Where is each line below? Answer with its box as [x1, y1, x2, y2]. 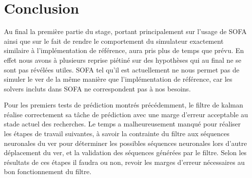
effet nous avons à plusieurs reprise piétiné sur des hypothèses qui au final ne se [4, 54, 242, 65]
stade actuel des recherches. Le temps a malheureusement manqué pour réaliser [4, 119, 241, 129]
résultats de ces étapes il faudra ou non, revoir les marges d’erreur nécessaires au [4, 157, 245, 167]
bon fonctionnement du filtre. [4, 166, 92, 177]
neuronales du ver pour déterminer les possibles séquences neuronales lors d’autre [4, 138, 247, 148]
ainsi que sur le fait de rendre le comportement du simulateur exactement [4, 36, 224, 46]
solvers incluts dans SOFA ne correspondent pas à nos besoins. [4, 83, 191, 93]
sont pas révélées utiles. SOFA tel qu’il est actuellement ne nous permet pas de [4, 64, 239, 74]
